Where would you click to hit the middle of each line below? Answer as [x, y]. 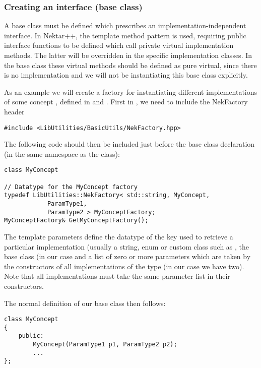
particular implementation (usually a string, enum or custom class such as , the [127, 246]
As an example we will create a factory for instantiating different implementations [131, 91]
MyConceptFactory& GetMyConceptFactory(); [76, 221]
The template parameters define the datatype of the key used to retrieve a [119, 236]
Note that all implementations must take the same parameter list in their [117, 276]
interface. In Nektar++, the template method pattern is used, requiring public [125, 35]
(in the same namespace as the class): [62, 154]
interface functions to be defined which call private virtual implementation [119, 45]
